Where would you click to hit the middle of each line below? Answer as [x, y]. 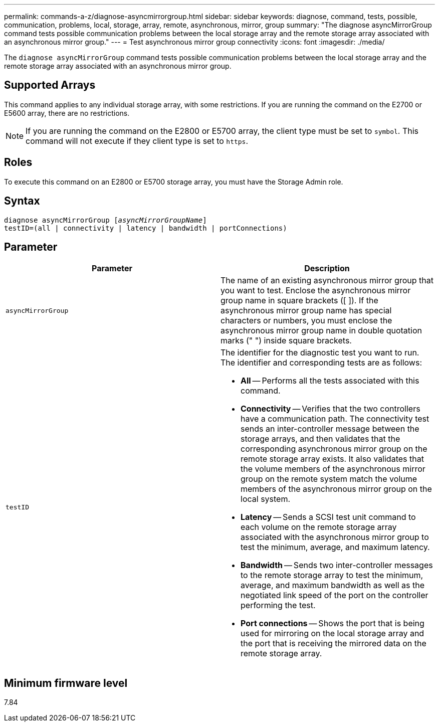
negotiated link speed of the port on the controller [335, 595]
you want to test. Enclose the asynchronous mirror [316, 291]
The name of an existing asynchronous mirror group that [327, 281]
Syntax [22, 201]
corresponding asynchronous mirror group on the [334, 449]
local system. [266, 499]
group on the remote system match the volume [329, 479]
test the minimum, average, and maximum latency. [335, 547]
